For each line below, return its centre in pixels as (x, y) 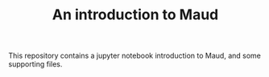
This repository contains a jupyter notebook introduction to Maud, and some (135, 56)
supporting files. (35, 64)
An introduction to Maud (135, 15)
